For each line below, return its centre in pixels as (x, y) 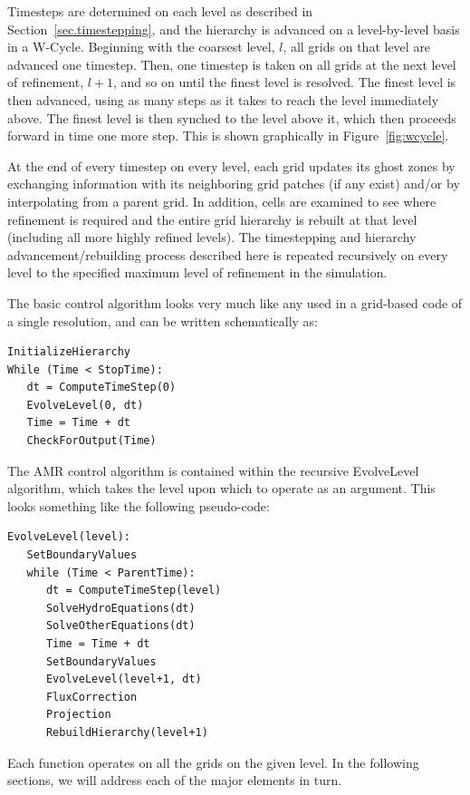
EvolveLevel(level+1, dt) (124, 679)
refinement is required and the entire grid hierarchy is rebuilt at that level (212, 219)
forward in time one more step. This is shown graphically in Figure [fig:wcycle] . (228, 136)
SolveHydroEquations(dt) (120, 608)
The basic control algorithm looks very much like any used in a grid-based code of (235, 302)
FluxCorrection (91, 697)
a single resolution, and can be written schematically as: (163, 320)
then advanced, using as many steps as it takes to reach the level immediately (223, 99)
